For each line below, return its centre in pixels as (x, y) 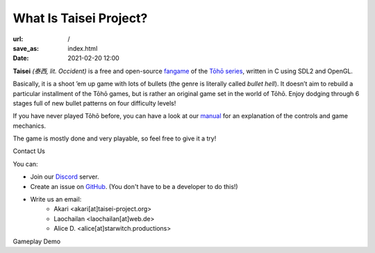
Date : (21, 58)
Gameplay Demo (37, 241)
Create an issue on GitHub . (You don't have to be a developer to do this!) (134, 186)
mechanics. (30, 126)
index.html (83, 48)
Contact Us (29, 151)
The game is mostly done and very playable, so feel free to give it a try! (115, 138)
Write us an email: (56, 199)
